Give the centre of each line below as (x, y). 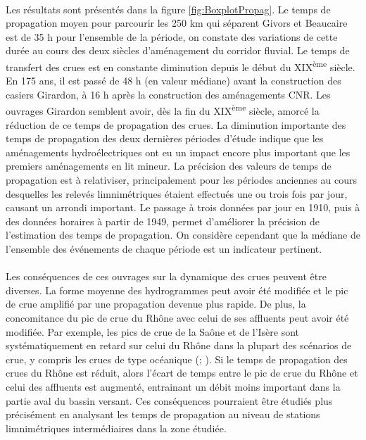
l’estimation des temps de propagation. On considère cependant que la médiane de (183, 235)
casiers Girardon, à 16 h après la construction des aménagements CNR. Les (168, 94)
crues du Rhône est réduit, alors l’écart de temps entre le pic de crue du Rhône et (182, 373)
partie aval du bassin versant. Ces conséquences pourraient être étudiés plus (169, 400)
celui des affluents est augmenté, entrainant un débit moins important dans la (173, 386)
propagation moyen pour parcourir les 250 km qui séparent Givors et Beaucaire (177, 23)
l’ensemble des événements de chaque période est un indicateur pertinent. (164, 249)
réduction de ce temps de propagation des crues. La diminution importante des (176, 124)
